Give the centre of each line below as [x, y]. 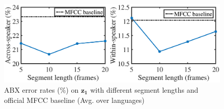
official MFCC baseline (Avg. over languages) [74, 100]
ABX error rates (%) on [41, 90]
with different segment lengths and [144, 90]
